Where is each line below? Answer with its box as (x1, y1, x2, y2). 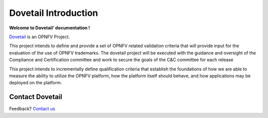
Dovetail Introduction (9, 7, 98, 18)
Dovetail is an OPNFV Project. (9, 34, 70, 40)
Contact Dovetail (9, 93, 63, 101)
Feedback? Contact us (9, 106, 56, 112)
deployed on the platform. (9, 80, 62, 86)
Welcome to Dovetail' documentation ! (9, 25, 90, 31)
